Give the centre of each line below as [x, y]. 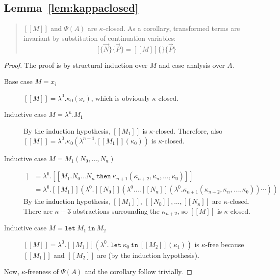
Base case [18, 81]
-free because [225, 244]
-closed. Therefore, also [188, 130]
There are [38, 210]
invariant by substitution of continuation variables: [100, 38]
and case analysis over [192, 65]
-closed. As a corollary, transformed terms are [172, 28]
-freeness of [42, 271]
